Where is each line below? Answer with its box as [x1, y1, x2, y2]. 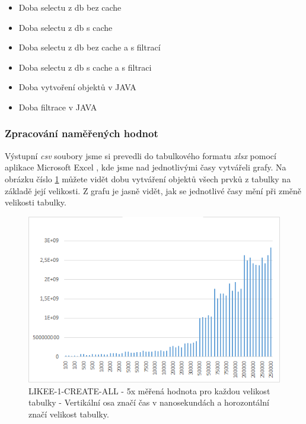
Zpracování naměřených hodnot [5, 126, 158, 141]
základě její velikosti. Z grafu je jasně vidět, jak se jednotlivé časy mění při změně [5, 184, 302, 197]
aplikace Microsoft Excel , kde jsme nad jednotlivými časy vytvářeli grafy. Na [5, 161, 286, 173]
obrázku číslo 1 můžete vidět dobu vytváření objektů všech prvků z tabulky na [5, 172, 291, 185]
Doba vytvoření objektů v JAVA [18, 81, 136, 93]
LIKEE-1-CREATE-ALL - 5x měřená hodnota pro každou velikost [28, 384, 270, 397]
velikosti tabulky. [5, 196, 66, 208]
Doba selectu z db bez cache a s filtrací [18, 41, 161, 53]
